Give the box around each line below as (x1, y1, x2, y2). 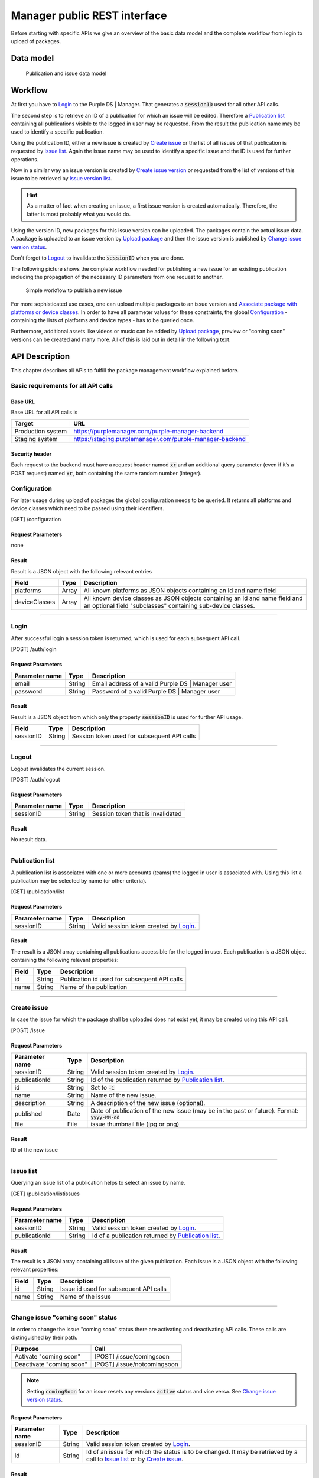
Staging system (14, 435, 58, 443)
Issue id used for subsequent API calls (60, 1285, 167, 1293)
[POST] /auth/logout (11, 776, 60, 783)
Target (14, 420, 34, 428)
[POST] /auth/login (11, 646, 57, 653)
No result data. (11, 836, 47, 843)
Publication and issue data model (25, 70, 106, 77)
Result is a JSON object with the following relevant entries (11, 568, 152, 575)
